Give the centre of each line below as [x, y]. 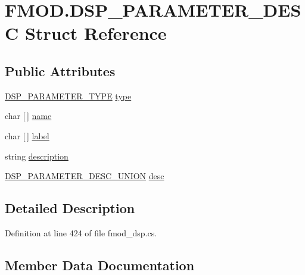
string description [37, 156]
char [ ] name [28, 116]
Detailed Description [70, 208]
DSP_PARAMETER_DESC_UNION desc [85, 176]
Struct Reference [96, 33]
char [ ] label [27, 135]
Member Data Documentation [100, 265]
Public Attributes [60, 71]
